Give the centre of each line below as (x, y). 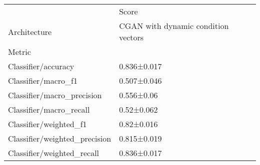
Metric (19, 52)
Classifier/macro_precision (55, 95)
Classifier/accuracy (41, 66)
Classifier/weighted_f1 (47, 124)
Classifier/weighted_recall (54, 153)
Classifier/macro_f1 (43, 81)
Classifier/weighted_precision (60, 138)
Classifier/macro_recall (49, 109)
